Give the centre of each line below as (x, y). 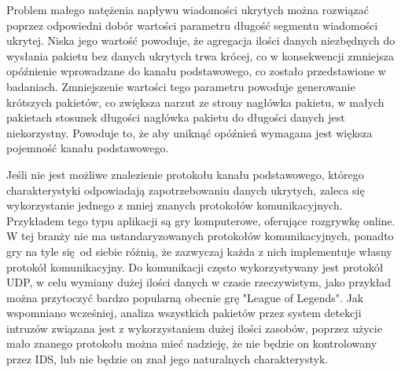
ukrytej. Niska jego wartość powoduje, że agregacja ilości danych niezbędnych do (201, 40)
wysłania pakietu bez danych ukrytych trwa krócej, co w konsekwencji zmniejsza (200, 55)
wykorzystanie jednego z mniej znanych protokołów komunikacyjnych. (175, 205)
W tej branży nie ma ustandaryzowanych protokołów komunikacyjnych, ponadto (200, 236)
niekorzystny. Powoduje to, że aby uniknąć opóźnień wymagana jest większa (189, 132)
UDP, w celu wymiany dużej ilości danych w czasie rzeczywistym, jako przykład (199, 282)
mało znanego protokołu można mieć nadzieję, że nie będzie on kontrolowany (192, 343)
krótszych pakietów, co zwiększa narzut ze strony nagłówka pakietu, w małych (195, 102)
